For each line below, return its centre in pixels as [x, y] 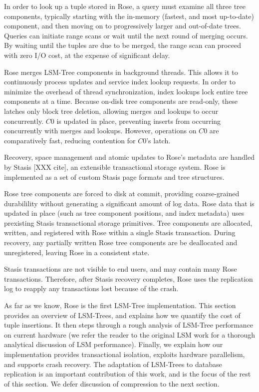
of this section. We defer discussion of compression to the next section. [112, 383]
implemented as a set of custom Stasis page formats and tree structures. [114, 177]
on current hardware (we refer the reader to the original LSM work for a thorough [130, 334]
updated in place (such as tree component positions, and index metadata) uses [124, 213]
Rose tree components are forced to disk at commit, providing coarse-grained [122, 194]
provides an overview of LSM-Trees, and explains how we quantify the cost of [122, 315]
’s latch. [158, 140]
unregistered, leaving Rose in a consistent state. [77, 252]
